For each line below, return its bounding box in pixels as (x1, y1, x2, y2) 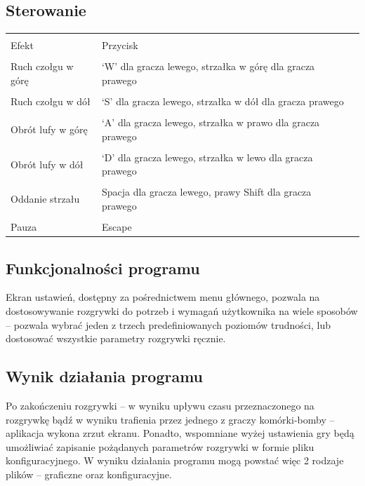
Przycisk (101, 38, 138, 53)
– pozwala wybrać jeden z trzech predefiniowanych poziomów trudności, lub (6, 317, 331, 332)
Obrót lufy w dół (11, 156, 84, 171)
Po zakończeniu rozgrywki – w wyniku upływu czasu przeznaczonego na (6, 398, 314, 413)
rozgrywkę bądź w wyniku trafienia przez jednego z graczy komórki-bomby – (6, 412, 335, 426)
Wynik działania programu (6, 365, 204, 387)
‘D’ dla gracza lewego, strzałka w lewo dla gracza (101, 149, 313, 164)
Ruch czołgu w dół (11, 93, 91, 108)
